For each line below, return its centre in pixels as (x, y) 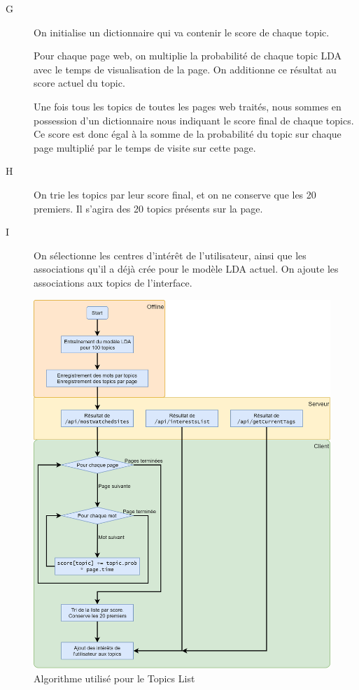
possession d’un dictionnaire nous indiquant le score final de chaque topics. (194, 120)
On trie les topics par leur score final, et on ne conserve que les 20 (175, 194)
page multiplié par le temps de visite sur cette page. (145, 147)
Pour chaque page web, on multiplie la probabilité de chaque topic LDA (188, 56)
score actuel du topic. (79, 83)
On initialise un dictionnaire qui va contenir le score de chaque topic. (182, 32)
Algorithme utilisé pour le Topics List (114, 678)
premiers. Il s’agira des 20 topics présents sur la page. (148, 208)
